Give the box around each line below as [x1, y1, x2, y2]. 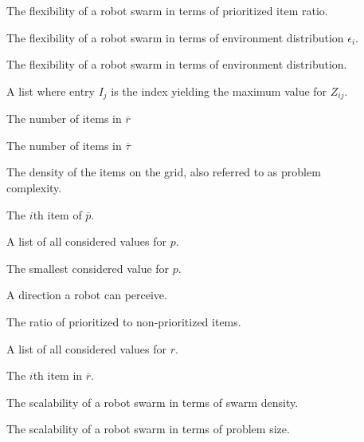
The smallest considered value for [6, 259, 170, 276]
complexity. [6, 180, 62, 196]
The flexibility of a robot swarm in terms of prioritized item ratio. [6, 2, 328, 18]
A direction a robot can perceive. [6, 286, 167, 303]
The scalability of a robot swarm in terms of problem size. [6, 420, 290, 437]
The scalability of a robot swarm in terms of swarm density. [6, 393, 299, 410]
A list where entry [6, 82, 95, 99]
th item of [33, 206, 82, 223]
